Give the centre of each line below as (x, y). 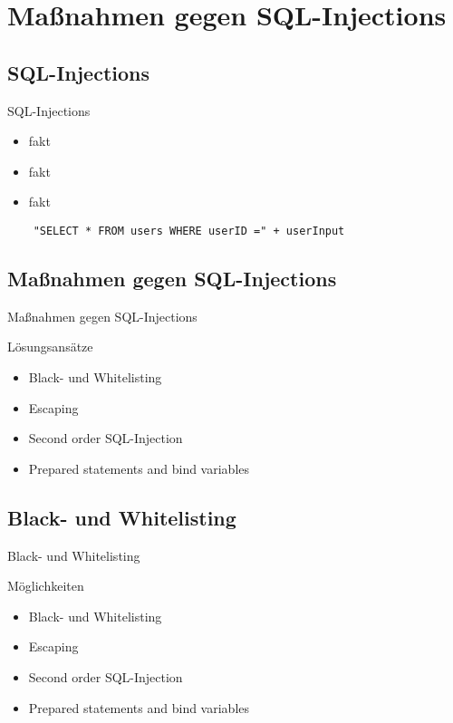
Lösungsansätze (50, 347)
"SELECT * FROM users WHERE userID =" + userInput (189, 231)
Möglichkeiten (46, 586)
